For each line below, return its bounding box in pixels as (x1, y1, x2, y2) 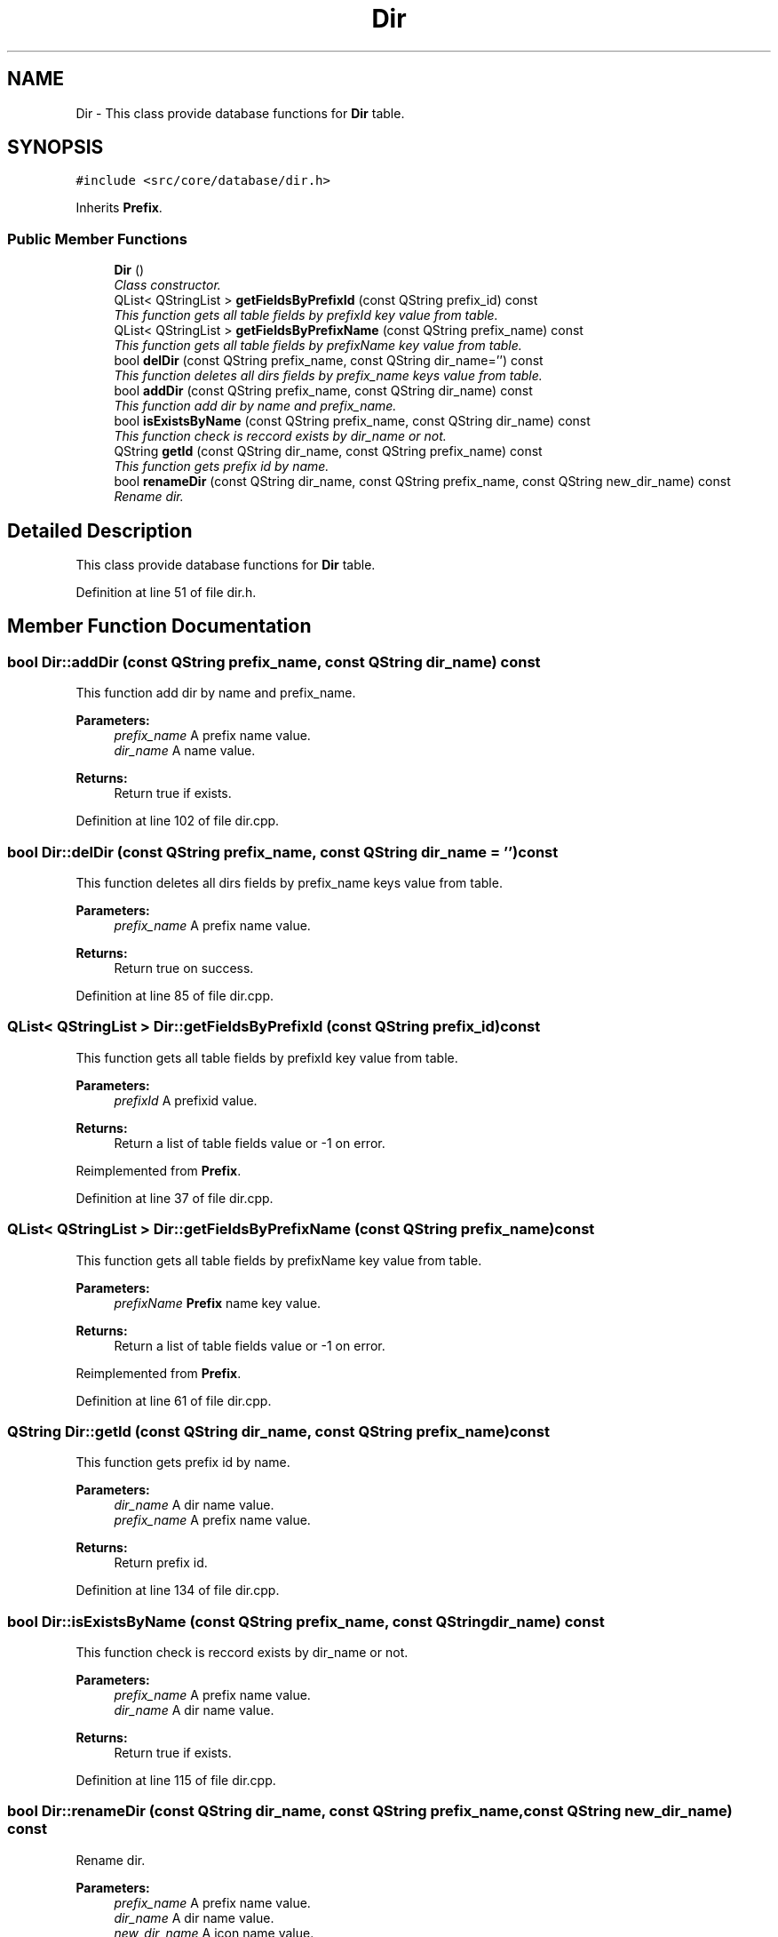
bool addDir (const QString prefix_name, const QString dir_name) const (114, 383, 533, 399)
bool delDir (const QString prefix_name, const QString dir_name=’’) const (114, 353, 544, 369)
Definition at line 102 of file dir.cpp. (75, 813, 280, 829)
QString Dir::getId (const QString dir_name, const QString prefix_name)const (7, 1422, 550, 1440)
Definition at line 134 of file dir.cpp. (75, 1582, 280, 1598)
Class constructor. (114, 277, 221, 293)
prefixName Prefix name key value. (114, 1295, 322, 1311)
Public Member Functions (7, 229, 187, 248)
